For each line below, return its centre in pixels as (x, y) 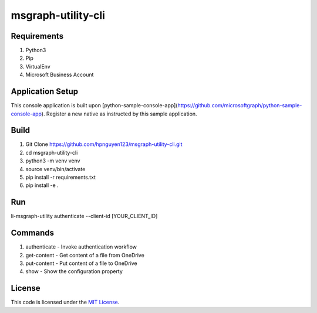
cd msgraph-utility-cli (52, 152)
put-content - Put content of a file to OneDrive (81, 263)
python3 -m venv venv (53, 161)
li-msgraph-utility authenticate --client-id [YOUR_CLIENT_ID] (84, 216)
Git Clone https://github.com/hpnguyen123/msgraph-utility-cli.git (104, 144)
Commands (33, 233)
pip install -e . (42, 185)
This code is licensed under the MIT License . (65, 302)
